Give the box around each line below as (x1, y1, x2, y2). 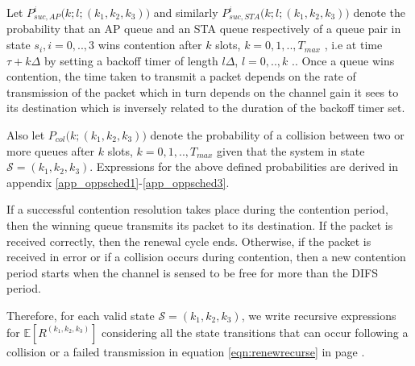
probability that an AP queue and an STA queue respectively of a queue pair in (6, 20, 401, 37)
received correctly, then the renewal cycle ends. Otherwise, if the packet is (6, 232, 371, 249)
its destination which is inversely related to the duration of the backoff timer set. (6, 99, 405, 116)
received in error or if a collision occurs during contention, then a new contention (6, 248, 406, 265)
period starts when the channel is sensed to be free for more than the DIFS (6, 264, 379, 281)
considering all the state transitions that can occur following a (102, 323, 409, 340)
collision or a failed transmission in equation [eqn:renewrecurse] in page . (6, 343, 365, 360)
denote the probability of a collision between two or (150, 127, 405, 143)
